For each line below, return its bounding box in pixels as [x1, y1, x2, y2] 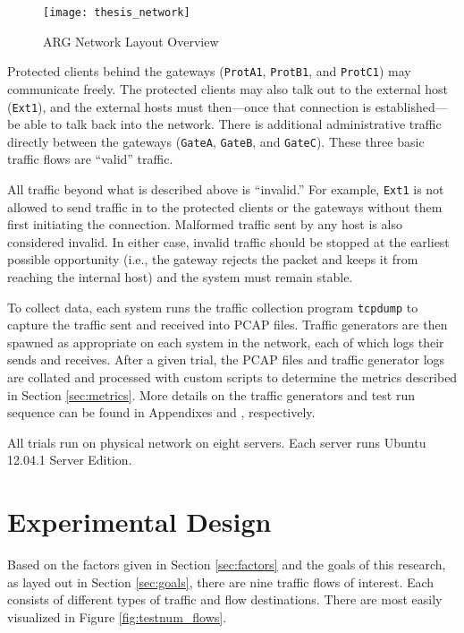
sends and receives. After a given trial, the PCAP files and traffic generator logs [7, 350, 445, 369]
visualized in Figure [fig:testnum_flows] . [7, 607, 227, 626]
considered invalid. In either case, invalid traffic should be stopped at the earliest [7, 232, 450, 251]
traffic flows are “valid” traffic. [7, 150, 173, 168]
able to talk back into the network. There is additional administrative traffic [24, 115, 442, 133]
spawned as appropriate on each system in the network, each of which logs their [7, 332, 444, 351]
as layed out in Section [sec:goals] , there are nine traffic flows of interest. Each [7, 572, 434, 591]
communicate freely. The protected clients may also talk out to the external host [7, 79, 449, 98]
